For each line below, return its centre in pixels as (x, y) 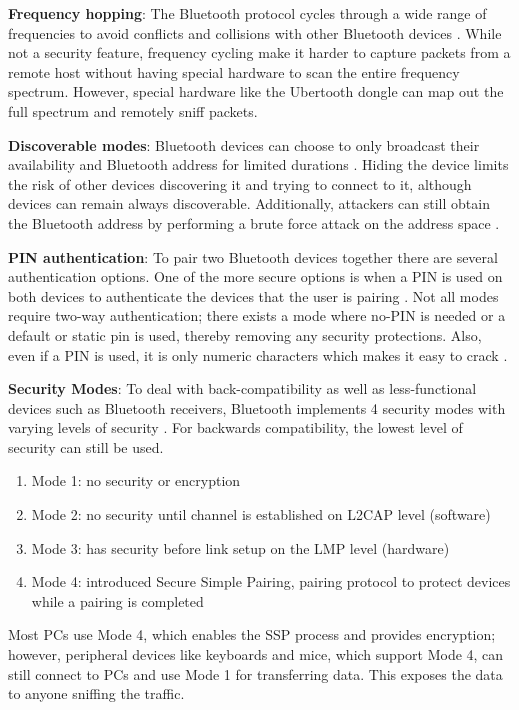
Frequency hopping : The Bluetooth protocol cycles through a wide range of (247, 13)
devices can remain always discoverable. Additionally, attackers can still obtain (249, 203)
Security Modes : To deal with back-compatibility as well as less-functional (242, 388)
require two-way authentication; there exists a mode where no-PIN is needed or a (257, 315)
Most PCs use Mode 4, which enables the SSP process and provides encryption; (252, 634)
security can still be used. (86, 446)
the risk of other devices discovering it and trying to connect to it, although (240, 183)
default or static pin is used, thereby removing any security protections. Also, (245, 334)
